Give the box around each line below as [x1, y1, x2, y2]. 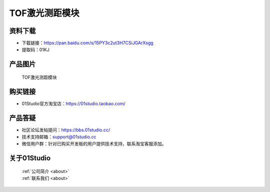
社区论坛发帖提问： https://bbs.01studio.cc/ [21, 127, 110, 133]
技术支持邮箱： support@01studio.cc [21, 134, 96, 140]
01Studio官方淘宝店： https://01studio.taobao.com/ [21, 100, 126, 106]
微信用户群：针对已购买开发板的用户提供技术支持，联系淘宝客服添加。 [21, 141, 166, 147]
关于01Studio [9, 154, 51, 162]
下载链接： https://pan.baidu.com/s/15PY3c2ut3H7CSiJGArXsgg [21, 40, 153, 46]
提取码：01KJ [21, 47, 49, 53]
